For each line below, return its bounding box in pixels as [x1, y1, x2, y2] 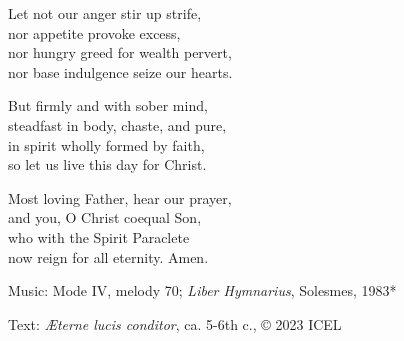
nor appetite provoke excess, [8, 22, 181, 43]
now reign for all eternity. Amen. [8, 246, 209, 267]
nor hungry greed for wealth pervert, [8, 42, 232, 63]
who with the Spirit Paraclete [8, 226, 190, 247]
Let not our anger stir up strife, [8, 3, 202, 23]
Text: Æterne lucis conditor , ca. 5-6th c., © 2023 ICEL [8, 313, 342, 334]
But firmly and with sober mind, [8, 95, 208, 116]
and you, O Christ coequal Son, [8, 207, 202, 228]
